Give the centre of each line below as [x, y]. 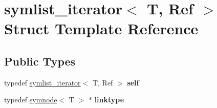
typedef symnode [31, 100]
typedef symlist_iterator [42, 82]
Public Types [40, 61]
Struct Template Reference [101, 28]
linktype [109, 100]
